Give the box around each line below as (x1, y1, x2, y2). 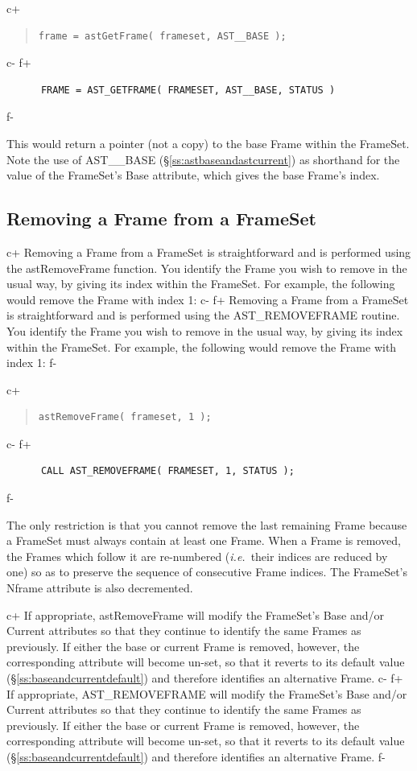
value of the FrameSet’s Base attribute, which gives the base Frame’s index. (6, 167, 380, 183)
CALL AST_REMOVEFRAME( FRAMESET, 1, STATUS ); (40, 465, 295, 477)
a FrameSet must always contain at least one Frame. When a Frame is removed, (6, 532, 401, 549)
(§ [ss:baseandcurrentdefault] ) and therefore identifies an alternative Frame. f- (6, 748, 386, 765)
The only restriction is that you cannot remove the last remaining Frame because (6, 516, 407, 533)
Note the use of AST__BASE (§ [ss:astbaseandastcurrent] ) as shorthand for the (6, 150, 400, 167)
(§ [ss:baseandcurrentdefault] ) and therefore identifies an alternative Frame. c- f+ (6, 670, 403, 686)
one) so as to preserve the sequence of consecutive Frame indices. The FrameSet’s (6, 563, 407, 580)
